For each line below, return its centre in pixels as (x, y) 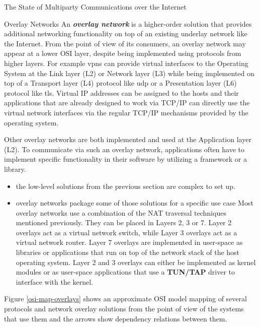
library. (15, 169)
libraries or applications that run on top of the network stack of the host (128, 252)
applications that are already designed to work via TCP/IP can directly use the (127, 103)
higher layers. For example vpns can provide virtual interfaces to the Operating (126, 63)
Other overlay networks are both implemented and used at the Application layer (128, 139)
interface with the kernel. (55, 281)
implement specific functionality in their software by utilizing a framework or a (125, 159)
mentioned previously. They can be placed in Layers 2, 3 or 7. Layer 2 (124, 222)
